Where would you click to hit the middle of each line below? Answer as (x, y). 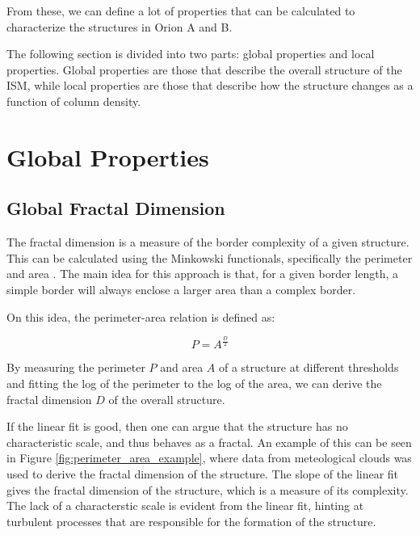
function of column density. (74, 101)
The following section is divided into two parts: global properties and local (191, 54)
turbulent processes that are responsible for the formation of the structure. (191, 521)
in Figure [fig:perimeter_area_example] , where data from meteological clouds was (209, 458)
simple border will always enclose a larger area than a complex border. (181, 289)
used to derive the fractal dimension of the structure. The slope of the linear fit (203, 474)
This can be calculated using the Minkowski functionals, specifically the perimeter (210, 257)
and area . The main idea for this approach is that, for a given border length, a (202, 274)
